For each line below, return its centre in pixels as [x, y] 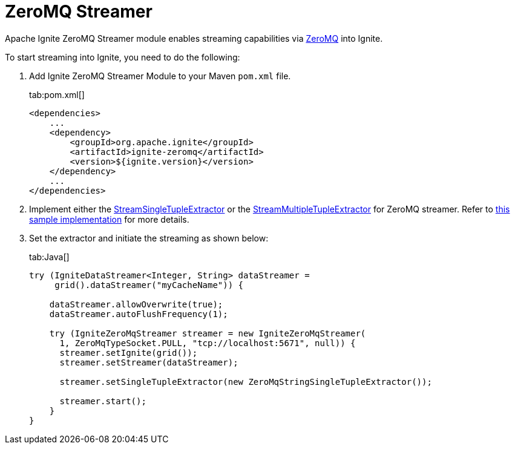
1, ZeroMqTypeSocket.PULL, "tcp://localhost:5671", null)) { [208, 343]
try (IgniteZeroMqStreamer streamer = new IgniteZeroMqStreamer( [208, 333]
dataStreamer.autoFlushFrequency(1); [139, 314]
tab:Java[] [49, 257]
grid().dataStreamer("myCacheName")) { [149, 285]
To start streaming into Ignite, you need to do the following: [123, 57]
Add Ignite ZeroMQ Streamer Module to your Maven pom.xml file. [160, 76]
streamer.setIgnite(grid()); [129, 352]
